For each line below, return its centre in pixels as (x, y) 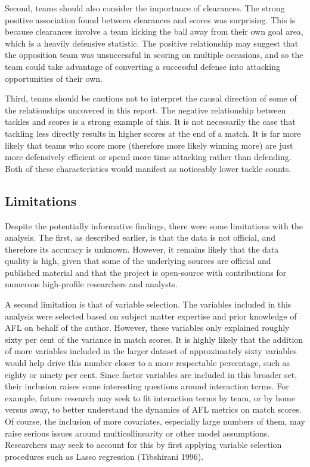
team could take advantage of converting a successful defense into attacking (142, 66)
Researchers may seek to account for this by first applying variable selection (143, 445)
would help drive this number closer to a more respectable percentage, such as (148, 363)
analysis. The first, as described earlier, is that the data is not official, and (140, 237)
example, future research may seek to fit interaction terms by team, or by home (150, 397)
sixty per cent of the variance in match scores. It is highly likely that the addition (154, 339)
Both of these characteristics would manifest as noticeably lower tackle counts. (148, 168)
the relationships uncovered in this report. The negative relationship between (145, 110)
